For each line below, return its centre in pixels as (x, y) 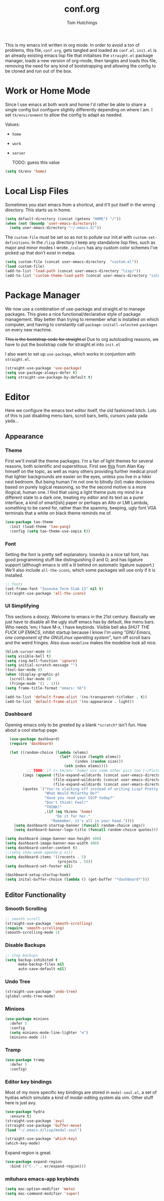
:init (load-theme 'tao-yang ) (40, 526)
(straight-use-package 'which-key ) (41, 1139)
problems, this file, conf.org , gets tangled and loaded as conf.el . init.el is (81, 50)
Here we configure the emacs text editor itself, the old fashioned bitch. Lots (81, 410)
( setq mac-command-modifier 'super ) (42, 1194)
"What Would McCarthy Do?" (72, 793)
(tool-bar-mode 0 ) (24, 670)
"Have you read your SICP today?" (79, 798)
